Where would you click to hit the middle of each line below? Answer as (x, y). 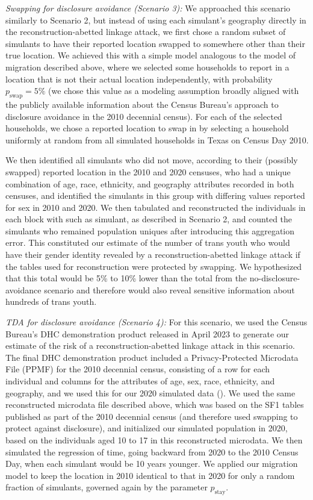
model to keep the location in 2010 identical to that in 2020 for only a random (150, 475)
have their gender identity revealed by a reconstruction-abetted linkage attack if (153, 255)
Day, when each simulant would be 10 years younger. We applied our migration (152, 464)
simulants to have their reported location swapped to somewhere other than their (155, 43)
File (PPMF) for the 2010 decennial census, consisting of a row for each (138, 369)
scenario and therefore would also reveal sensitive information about (169, 289)
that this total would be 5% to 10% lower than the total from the (126, 278)
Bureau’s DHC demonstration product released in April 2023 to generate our (147, 333)
